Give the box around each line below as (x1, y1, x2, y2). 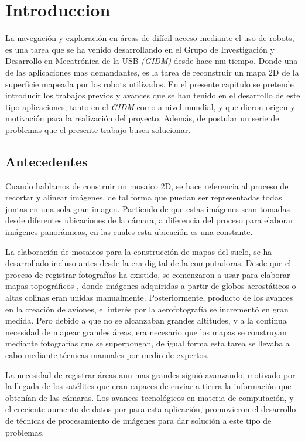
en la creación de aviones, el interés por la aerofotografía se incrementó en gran (5, 302, 289, 315)
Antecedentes (5, 152, 88, 170)
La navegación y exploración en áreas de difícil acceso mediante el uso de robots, (5, 32, 294, 44)
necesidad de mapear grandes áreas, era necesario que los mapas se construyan (5, 325, 287, 338)
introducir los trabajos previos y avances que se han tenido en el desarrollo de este (5, 89, 300, 101)
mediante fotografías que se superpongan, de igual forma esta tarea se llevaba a (5, 337, 290, 349)
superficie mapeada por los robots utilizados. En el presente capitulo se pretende (5, 77, 294, 90)
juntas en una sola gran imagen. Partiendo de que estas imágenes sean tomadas (5, 202, 290, 215)
